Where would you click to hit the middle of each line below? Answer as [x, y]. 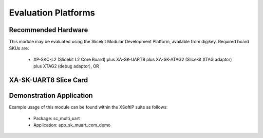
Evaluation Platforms [52, 13]
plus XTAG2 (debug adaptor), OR [66, 66]
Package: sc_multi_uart [57, 118]
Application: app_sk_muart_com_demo [72, 125]
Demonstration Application [51, 95]
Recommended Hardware [48, 30]
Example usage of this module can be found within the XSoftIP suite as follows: [88, 107]
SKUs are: [19, 48]
